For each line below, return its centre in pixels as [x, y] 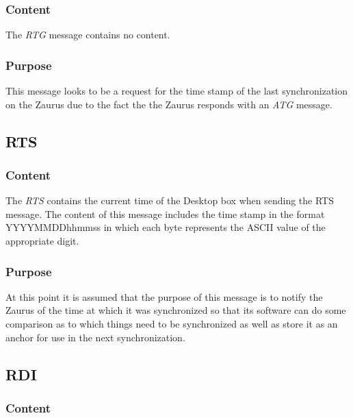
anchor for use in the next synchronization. [95, 337]
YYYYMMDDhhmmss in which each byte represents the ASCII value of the [166, 227]
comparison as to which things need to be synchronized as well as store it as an [172, 323]
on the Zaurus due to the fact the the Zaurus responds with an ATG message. [169, 104]
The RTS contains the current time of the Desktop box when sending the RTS [170, 200]
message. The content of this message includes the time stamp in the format [165, 213]
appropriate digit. [42, 241]
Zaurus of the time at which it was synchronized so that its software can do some [176, 310]
